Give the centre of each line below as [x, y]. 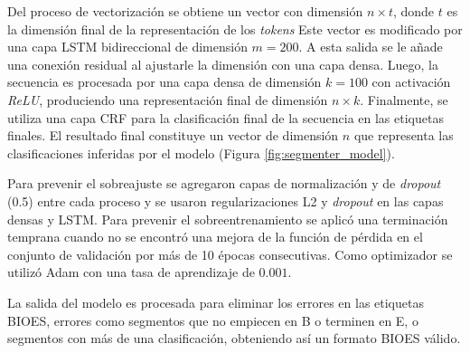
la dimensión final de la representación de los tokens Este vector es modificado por [235, 29]
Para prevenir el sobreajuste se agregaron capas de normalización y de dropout [224, 183]
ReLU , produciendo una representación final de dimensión [168, 99]
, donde [414, 11]
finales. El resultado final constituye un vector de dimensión [173, 135]
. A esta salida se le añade [371, 47]
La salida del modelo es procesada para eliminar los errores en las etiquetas [216, 302]
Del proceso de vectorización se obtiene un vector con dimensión [185, 11]
